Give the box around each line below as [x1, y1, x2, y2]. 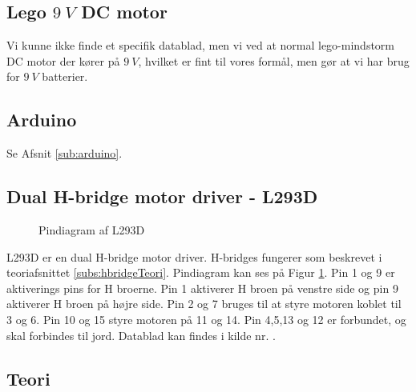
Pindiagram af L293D [38, 221, 145, 238]
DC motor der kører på [6, 52, 120, 69]
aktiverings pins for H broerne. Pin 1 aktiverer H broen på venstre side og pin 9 [6, 279, 398, 296]
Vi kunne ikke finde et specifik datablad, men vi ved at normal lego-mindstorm [6, 37, 395, 54]
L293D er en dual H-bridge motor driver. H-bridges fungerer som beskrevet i [6, 248, 382, 265]
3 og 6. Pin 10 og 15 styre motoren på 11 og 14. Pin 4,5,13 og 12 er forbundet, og [6, 310, 406, 327]
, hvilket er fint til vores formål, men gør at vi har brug [138, 52, 410, 69]
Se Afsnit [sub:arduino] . [6, 145, 123, 162]
